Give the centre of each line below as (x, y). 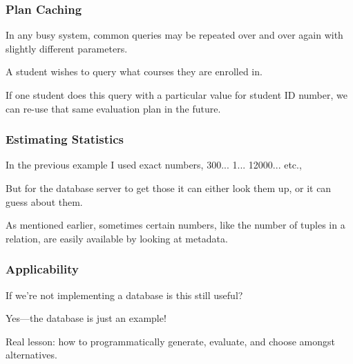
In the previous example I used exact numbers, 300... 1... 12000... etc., (154, 165)
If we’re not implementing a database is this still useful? (124, 295)
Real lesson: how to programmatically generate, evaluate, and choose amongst (170, 341)
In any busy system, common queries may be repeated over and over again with (174, 35)
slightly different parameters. (67, 48)
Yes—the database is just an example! (86, 318)
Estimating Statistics (65, 139)
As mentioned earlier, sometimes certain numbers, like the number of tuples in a (175, 225)
